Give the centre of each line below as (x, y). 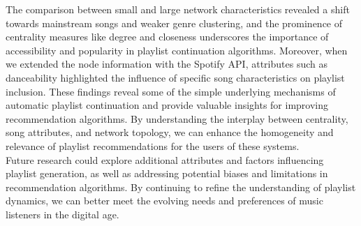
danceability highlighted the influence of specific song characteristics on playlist (175, 77)
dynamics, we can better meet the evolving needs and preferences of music (164, 201)
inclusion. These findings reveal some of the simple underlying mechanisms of (171, 91)
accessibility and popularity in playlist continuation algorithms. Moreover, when (177, 50)
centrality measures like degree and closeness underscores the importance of (167, 37)
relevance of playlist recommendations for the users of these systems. (153, 145)
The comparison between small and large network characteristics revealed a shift (178, 9)
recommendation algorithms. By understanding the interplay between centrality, (177, 118)
